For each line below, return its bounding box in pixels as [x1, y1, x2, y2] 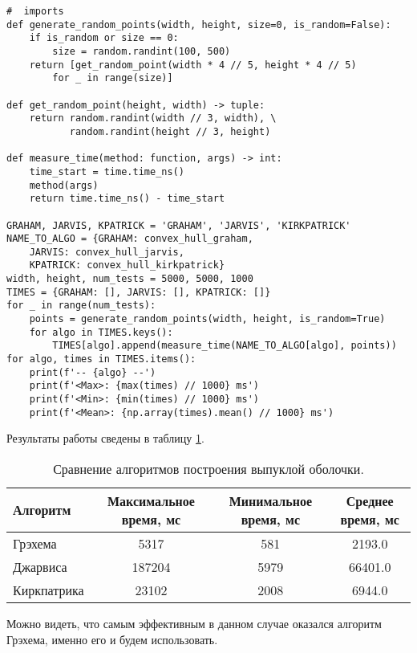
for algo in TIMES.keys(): [29, 326, 173, 338]
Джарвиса [13, 557, 67, 576]
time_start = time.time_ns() [29, 165, 184, 178]
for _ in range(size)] [52, 72, 173, 84]
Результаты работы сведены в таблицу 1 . [6, 430, 204, 447]
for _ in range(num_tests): [6, 300, 156, 312]
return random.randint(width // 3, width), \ [29, 112, 277, 124]
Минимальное [229, 491, 313, 510]
